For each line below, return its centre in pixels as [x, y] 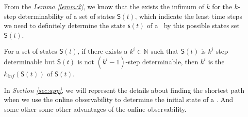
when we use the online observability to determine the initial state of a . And [119, 99]
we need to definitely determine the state [65, 25]
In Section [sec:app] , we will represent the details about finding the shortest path [124, 90]
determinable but [30, 61]
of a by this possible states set [193, 25]
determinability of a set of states [66, 16]
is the [216, 61]
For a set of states [31, 51]
